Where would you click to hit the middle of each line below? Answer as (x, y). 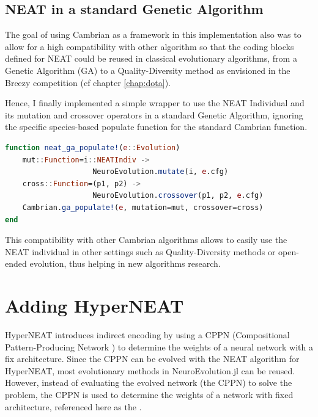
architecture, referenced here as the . (73, 406)
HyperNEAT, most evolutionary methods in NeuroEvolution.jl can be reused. (150, 370)
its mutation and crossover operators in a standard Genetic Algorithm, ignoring (154, 114)
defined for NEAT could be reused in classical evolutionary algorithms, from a (151, 58)
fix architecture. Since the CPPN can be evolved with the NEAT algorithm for (152, 359)
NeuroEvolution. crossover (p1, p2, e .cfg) (178, 196)
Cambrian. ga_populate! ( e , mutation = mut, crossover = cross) (143, 207)
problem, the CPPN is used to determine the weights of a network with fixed (149, 394)
